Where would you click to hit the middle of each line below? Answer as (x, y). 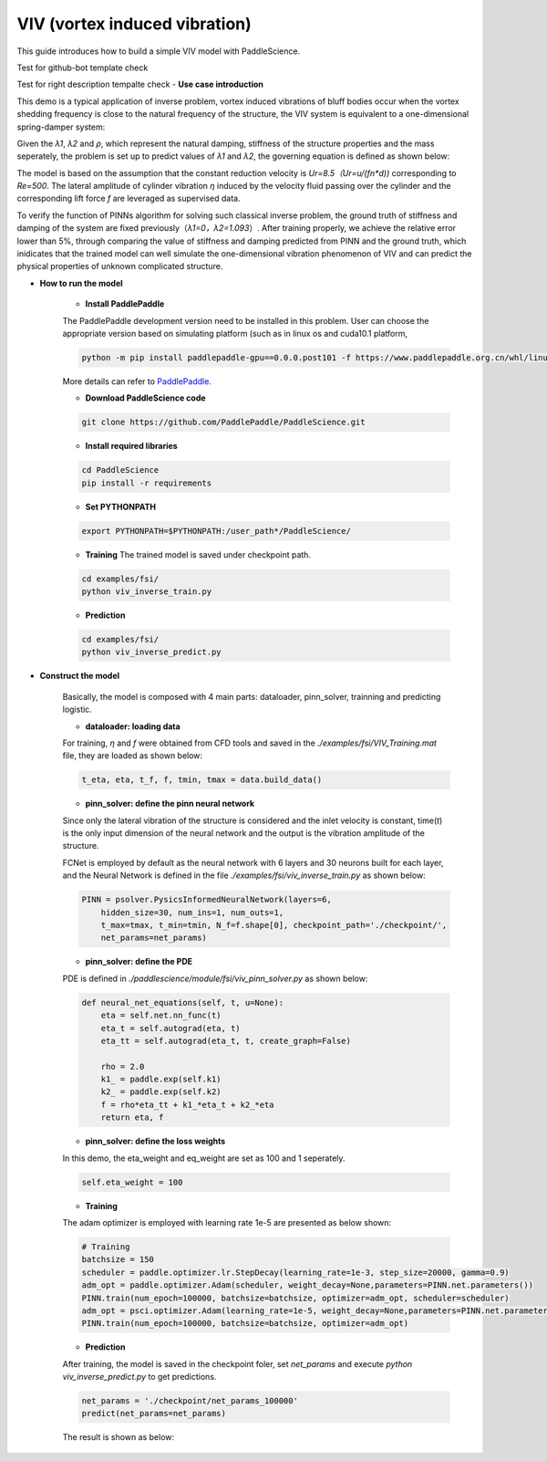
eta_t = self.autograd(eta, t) (170, 1028)
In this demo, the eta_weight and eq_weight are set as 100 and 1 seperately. (204, 1158)
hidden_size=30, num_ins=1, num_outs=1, (192, 912)
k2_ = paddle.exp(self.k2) (161, 1092)
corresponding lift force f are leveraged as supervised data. (129, 198)
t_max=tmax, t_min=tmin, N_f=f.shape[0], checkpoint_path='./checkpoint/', (274, 925)
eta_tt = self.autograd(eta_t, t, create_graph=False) (226, 1041)
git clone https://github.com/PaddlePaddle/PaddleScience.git (223, 423)
